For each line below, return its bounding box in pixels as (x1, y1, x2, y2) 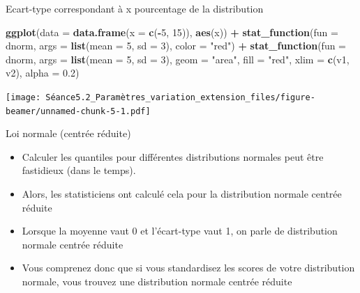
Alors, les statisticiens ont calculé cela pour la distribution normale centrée (22, 187, 342, 201)
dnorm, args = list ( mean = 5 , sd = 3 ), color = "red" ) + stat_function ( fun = (6, 38, 347, 53)
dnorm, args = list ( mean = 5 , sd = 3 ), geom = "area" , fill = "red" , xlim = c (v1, (6, 52, 350, 66)
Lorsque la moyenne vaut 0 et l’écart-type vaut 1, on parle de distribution (22, 223, 338, 238)
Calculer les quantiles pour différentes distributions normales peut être (22, 149, 324, 164)
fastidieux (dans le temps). (22, 163, 136, 177)
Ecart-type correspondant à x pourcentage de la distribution (6, 1, 264, 15)
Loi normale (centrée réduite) (6, 126, 131, 141)
